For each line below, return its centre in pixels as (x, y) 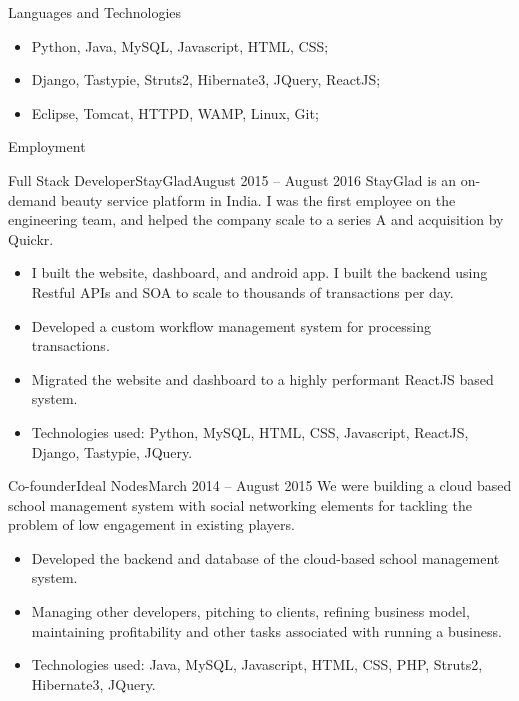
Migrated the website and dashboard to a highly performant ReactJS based (262, 378)
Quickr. (31, 238)
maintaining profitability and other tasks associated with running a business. (266, 630)
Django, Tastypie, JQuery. (112, 451)
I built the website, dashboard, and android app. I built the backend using (259, 272)
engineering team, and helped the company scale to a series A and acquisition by (256, 219)
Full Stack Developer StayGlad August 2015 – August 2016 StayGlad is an (232, 179)
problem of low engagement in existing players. (151, 524)
